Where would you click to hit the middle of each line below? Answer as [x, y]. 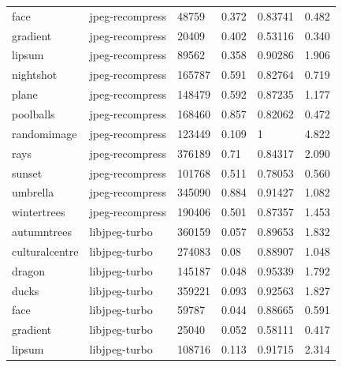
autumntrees [42, 232]
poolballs [33, 113]
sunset [27, 172]
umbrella [33, 192]
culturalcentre [45, 251]
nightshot [35, 75]
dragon [29, 270]
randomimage [45, 133]
